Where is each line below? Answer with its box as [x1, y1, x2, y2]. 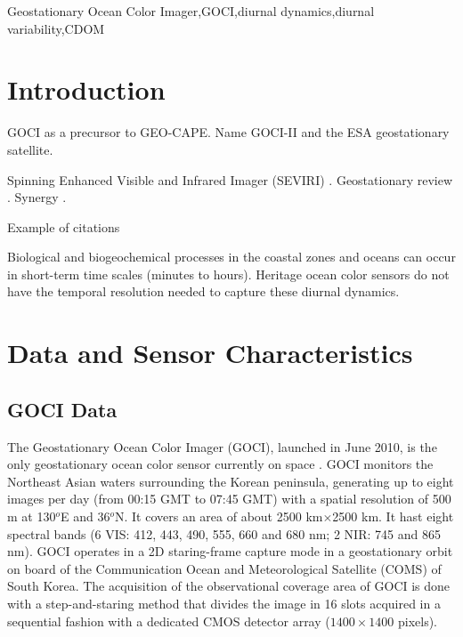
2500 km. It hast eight [332, 507, 454, 526]
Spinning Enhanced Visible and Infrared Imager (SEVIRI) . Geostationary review [7, 170, 453, 189]
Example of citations [7, 217, 120, 236]
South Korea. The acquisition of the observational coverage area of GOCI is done [7, 577, 451, 595]
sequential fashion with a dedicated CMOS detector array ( [7, 611, 330, 630]
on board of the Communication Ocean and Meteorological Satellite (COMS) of [7, 559, 442, 577]
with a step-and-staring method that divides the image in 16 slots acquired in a [7, 593, 441, 612]
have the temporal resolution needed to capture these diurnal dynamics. [7, 282, 400, 301]
